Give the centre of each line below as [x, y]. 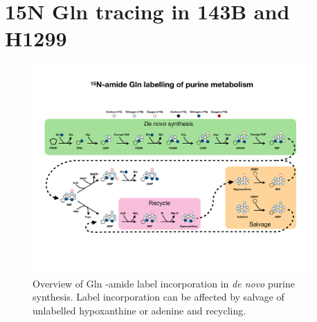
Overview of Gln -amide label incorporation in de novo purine [164, 283]
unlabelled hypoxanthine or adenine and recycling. [139, 310]
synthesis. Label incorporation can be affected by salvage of [158, 297]
